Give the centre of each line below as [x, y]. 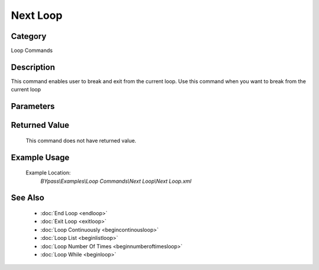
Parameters [33, 106]
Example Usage [40, 157]
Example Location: [48, 173]
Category [29, 36]
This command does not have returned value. [81, 140]
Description [33, 67]
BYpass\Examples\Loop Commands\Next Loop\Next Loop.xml [116, 181]
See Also [27, 198]
